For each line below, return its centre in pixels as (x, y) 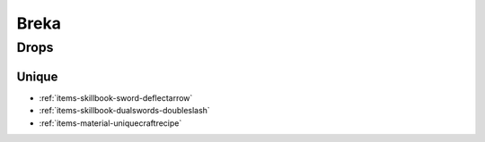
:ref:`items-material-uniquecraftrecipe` (110, 123)
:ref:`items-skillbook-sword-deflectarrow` (116, 97)
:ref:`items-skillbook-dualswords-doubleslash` (124, 111)
